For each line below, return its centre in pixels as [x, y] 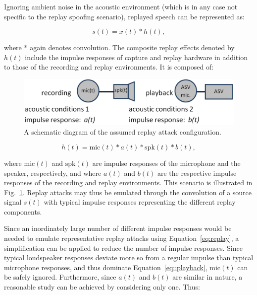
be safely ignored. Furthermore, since [60, 277]
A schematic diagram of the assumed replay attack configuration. [123, 132]
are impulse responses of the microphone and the [166, 163]
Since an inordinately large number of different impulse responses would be [118, 228]
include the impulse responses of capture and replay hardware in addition [136, 57]
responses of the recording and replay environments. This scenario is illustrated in [128, 183]
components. [23, 211]
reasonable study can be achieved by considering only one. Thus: [102, 287]
